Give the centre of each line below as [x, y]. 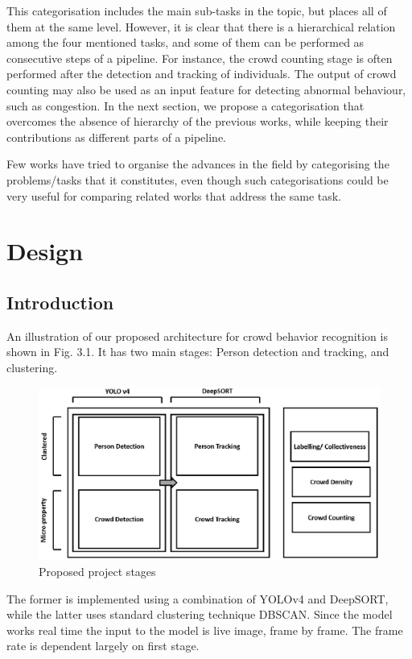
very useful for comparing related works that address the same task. [174, 195]
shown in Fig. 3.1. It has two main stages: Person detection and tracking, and [198, 352]
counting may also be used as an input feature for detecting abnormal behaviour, [206, 89]
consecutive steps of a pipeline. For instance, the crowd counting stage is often [200, 58]
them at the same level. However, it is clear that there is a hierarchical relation [201, 26]
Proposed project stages [97, 571]
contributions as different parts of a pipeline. [116, 137]
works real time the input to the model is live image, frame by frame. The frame [205, 630]
